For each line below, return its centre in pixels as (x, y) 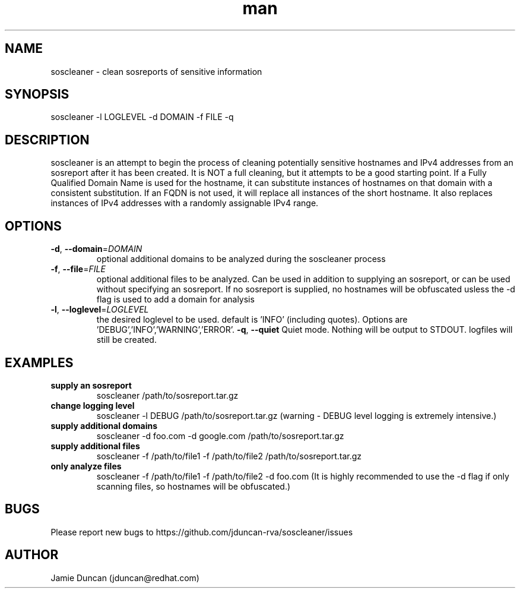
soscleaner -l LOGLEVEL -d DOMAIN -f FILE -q (142, 117)
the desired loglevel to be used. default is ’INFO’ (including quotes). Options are (252, 320)
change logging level (93, 405)
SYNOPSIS (37, 94)
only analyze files (86, 466)
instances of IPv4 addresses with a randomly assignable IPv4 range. (185, 203)
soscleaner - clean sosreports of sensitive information (156, 71)
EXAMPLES (39, 362)
